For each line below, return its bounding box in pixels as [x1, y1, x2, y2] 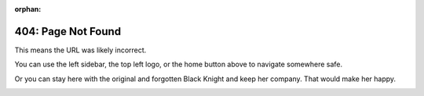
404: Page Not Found [14, 24, 122, 38]
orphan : [14, 5, 42, 13]
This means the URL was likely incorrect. [14, 45, 147, 55]
